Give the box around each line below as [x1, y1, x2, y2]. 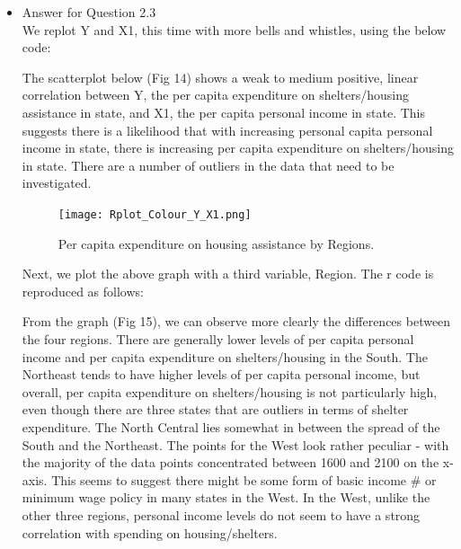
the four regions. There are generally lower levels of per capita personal [22, 329, 414, 348]
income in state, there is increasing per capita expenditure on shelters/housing [22, 138, 454, 157]
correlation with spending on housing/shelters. [22, 523, 278, 542]
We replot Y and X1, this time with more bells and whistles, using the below [22, 20, 447, 39]
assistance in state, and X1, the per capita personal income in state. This [22, 102, 425, 121]
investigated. [22, 173, 92, 192]
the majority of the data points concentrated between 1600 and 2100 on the [22, 453, 439, 472]
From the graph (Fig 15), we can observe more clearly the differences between [22, 312, 451, 331]
